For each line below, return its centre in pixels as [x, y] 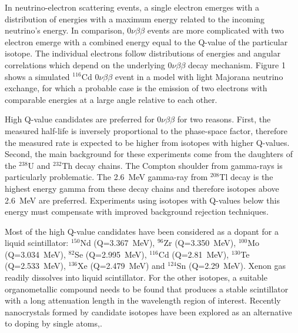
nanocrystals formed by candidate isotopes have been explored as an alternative [148, 312]
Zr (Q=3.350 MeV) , [200, 243]
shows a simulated [37, 76]
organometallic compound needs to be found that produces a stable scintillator [147, 289]
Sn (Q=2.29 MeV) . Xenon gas [231, 266]
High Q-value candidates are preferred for [80, 119]
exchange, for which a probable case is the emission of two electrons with [136, 88]
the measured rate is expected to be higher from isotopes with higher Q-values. [147, 142]
